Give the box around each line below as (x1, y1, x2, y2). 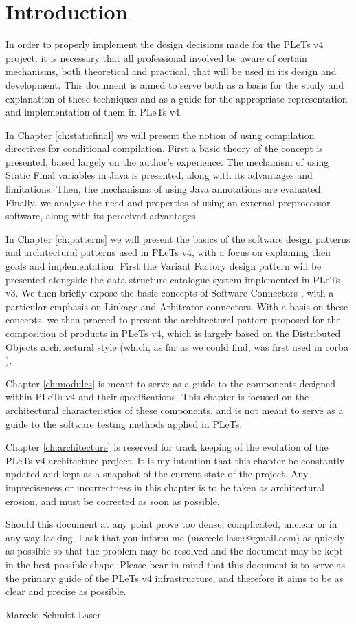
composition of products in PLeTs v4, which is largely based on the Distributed (5, 326, 341, 340)
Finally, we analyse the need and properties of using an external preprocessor (5, 195, 331, 209)
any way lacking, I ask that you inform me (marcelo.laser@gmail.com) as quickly (5, 530, 345, 544)
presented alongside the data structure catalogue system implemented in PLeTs (5, 272, 340, 286)
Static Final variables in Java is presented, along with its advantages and (5, 168, 313, 182)
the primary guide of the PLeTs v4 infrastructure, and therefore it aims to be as (5, 570, 344, 585)
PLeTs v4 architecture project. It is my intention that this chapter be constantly (5, 453, 345, 467)
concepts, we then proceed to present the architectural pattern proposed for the (5, 312, 341, 327)
